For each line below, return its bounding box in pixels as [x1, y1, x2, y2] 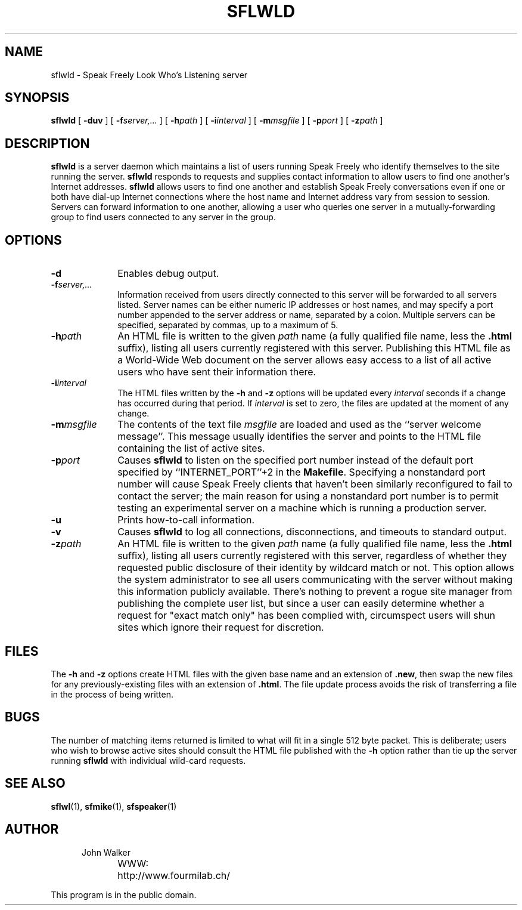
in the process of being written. [51, 689, 174, 699]
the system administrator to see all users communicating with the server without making [117, 573, 512, 586]
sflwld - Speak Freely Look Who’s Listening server [51, 69, 248, 80]
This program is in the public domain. [51, 889, 197, 900]
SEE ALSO [5, 776, 66, 791]
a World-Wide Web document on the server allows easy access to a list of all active [117, 354, 492, 366]
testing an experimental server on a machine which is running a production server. [117, 502, 487, 514]
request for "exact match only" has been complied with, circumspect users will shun [117, 609, 496, 622]
